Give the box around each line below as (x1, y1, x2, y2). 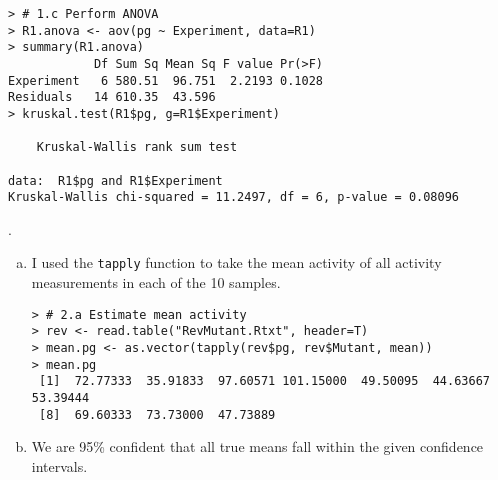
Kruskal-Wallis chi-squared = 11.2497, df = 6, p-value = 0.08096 (8, 190, 460, 205)
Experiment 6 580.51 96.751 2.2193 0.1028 (8, 73, 323, 88)
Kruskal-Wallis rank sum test (36, 140, 238, 155)
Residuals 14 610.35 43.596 (8, 90, 216, 105)
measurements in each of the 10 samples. (31, 272, 281, 293)
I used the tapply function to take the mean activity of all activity (31, 252, 442, 273)
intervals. (31, 455, 88, 476)
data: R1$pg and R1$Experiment (8, 173, 223, 188)
